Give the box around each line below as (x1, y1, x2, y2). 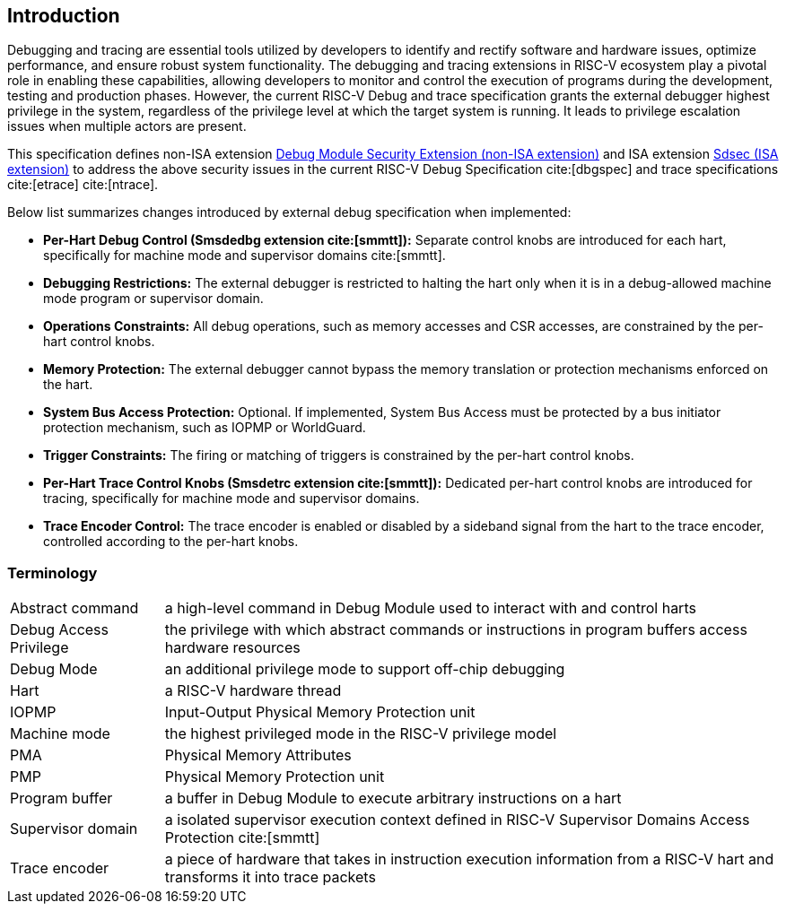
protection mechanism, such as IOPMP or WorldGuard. (43, 420, 366, 436)
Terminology (7, 563, 98, 582)
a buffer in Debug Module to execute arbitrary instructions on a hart (164, 789, 622, 808)
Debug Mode (10, 660, 98, 679)
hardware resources (164, 638, 301, 657)
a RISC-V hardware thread (164, 681, 342, 700)
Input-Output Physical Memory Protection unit (164, 703, 476, 722)
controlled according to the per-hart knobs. (43, 534, 299, 550)
